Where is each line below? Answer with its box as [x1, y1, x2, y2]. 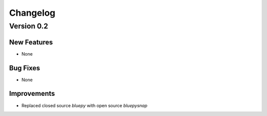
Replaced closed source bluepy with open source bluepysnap [21, 102, 148, 108]
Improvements [9, 89, 55, 98]
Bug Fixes [9, 64, 41, 72]
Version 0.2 [9, 22, 48, 30]
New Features [9, 38, 53, 46]
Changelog [9, 7, 55, 18]
